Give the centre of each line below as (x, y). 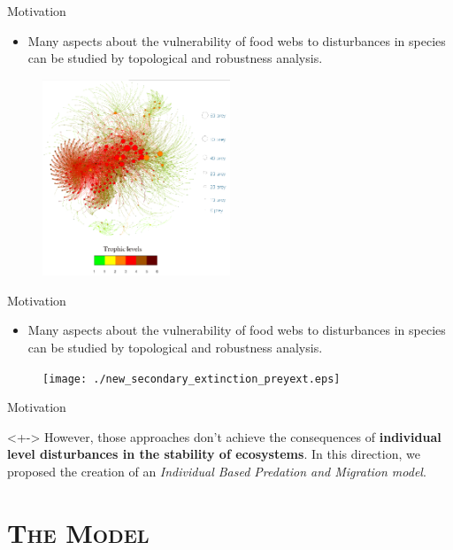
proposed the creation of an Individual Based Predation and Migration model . (217, 471)
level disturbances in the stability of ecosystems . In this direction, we (214, 454)
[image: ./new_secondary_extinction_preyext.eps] (192, 379)
